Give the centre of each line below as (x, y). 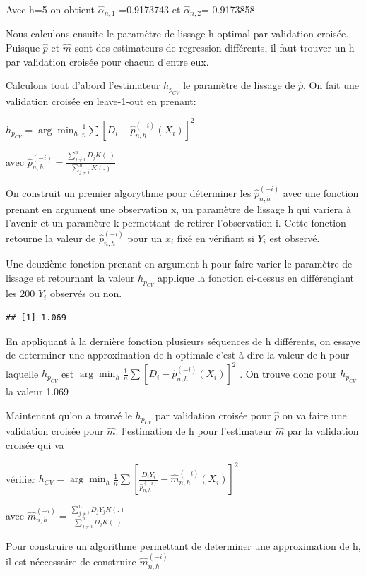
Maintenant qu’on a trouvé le (69, 415)
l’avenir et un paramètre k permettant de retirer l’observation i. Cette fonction (176, 223)
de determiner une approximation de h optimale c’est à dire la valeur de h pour (178, 355)
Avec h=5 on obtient (50, 9)
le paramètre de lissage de (239, 85)
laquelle (22, 373)
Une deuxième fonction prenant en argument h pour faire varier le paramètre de (179, 264)
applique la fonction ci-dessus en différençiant (256, 278)
